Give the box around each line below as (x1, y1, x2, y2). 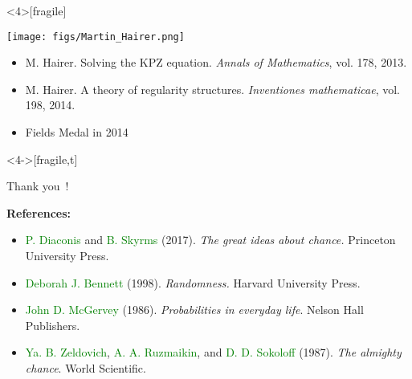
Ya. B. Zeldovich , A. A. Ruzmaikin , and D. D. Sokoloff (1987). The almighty (25, 344, 402, 361)
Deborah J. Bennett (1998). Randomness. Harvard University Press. (25, 274, 361, 291)
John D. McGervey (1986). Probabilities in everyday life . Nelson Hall (25, 301, 364, 318)
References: (6, 204, 71, 221)
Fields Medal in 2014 (25, 124, 128, 141)
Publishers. (25, 316, 80, 333)
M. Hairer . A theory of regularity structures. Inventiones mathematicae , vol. (25, 80, 400, 97)
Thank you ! (6, 177, 69, 194)
